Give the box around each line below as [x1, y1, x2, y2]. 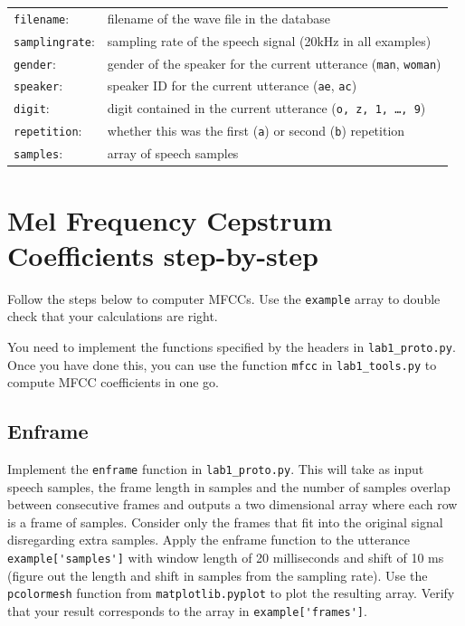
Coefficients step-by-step [7, 236, 318, 273]
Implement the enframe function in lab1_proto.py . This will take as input [7, 460, 424, 479]
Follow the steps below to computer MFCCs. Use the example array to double [7, 289, 441, 308]
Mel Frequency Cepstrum [7, 201, 333, 238]
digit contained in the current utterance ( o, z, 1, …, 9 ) [107, 99, 426, 118]
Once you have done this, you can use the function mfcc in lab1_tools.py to [7, 355, 437, 374]
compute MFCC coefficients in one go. [7, 373, 219, 392]
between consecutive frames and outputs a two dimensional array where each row [7, 495, 458, 514]
